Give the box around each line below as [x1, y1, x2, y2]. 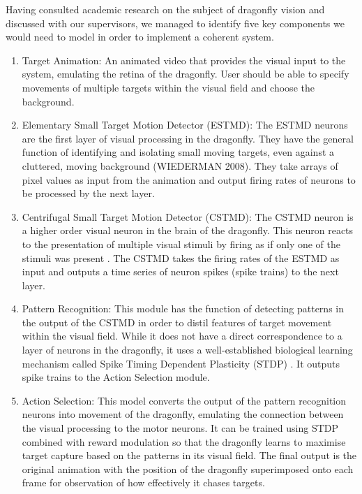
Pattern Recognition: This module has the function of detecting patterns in [22, 301, 344, 316]
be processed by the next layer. [22, 186, 155, 201]
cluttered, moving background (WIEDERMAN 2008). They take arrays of [22, 158, 338, 173]
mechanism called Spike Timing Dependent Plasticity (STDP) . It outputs [22, 356, 340, 370]
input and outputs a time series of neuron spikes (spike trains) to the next [22, 264, 339, 279]
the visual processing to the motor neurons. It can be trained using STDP [22, 421, 339, 435]
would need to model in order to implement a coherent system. [6, 29, 274, 44]
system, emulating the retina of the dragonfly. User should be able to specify [22, 66, 349, 81]
